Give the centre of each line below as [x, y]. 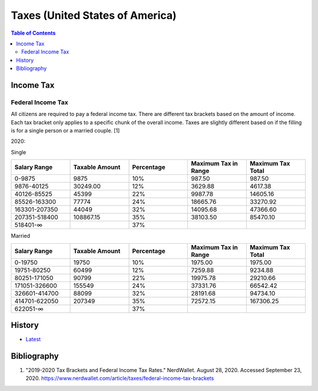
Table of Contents [33, 33]
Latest [33, 339]
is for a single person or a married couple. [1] [65, 131]
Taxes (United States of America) [94, 15]
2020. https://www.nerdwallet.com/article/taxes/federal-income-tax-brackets [120, 378]
